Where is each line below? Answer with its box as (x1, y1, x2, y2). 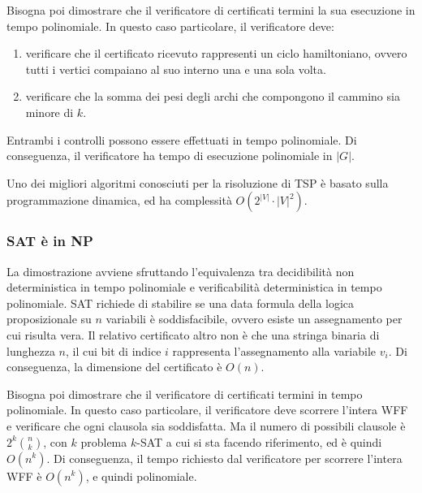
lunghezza (6, 342, 55, 359)
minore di (25, 103, 74, 120)
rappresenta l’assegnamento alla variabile (172, 342, 377, 359)
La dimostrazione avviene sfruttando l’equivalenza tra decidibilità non (6, 262, 355, 279)
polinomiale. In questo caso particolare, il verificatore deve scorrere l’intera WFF (6, 401, 408, 418)
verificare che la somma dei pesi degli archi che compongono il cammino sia (25, 88, 400, 105)
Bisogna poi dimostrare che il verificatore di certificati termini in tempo (6, 385, 363, 402)
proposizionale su (6, 310, 92, 327)
